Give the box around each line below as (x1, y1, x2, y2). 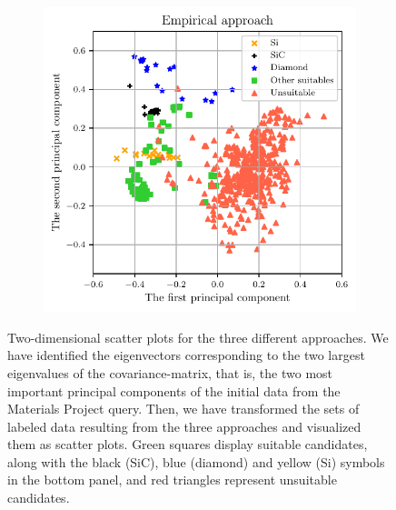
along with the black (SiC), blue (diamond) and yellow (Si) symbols (7, 452, 385, 471)
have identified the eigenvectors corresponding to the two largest (7, 345, 365, 365)
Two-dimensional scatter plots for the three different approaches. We (7, 327, 389, 346)
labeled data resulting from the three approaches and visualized (7, 416, 361, 435)
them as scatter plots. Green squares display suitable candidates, (7, 435, 368, 454)
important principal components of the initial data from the (7, 381, 341, 400)
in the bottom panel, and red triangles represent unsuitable (7, 470, 337, 489)
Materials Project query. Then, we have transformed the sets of (7, 399, 360, 418)
